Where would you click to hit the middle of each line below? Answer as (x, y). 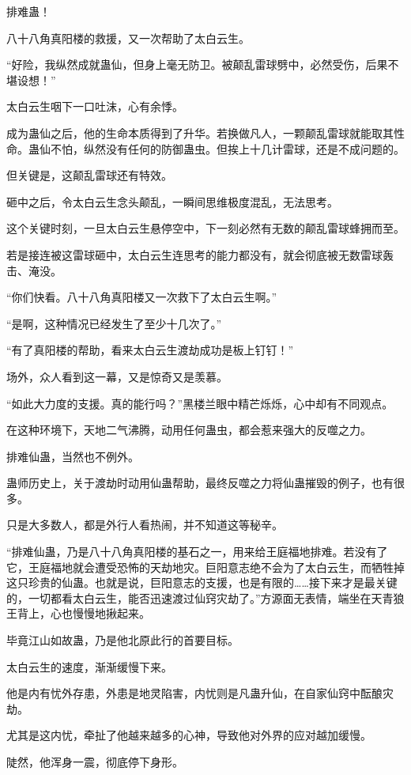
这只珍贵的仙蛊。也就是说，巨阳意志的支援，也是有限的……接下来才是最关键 (202, 582)
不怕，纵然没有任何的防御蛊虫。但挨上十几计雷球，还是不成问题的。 (227, 148)
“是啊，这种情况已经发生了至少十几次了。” (114, 323)
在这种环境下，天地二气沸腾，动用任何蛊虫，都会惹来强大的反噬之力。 (189, 430)
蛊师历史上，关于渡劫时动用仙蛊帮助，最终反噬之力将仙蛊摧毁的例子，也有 (200, 483)
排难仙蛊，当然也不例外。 (73, 456)
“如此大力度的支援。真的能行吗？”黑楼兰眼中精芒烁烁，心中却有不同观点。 (200, 403)
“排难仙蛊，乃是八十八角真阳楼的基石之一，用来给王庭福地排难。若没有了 (197, 552)
